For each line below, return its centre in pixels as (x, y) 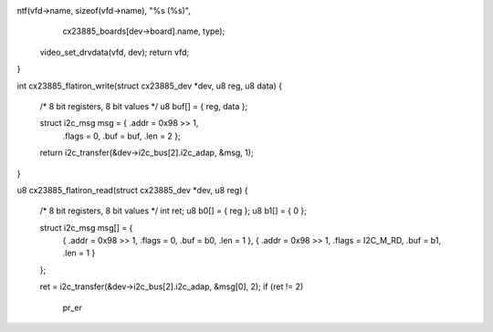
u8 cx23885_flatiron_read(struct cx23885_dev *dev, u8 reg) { (132, 190)
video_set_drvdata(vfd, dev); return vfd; (115, 52)
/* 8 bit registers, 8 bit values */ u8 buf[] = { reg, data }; (144, 106)
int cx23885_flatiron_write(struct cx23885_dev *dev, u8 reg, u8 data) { (150, 86)
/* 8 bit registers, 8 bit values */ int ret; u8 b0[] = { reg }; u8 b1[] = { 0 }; (173, 211)
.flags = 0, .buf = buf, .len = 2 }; (122, 136)
